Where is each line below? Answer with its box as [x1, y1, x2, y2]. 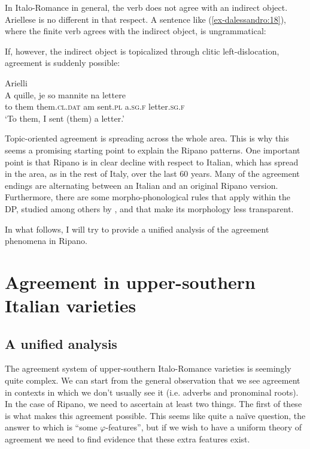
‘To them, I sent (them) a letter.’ [5, 112, 124, 124]
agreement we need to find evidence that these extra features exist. [5, 433, 250, 445]
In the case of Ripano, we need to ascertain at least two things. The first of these [5, 397, 302, 410]
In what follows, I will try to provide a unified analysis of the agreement [5, 222, 269, 235]
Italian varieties [5, 293, 136, 318]
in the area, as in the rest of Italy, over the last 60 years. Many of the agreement [5, 167, 300, 180]
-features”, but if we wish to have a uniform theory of [105, 421, 302, 433]
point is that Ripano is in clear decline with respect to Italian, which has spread [5, 155, 299, 168]
